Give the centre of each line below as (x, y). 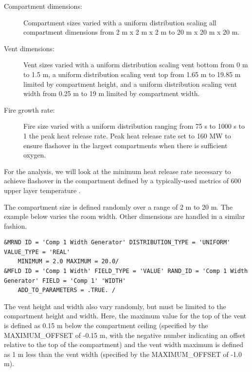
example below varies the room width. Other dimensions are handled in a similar (125, 216)
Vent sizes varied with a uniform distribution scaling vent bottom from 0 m (136, 65)
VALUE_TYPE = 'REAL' (37, 252)
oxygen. (35, 155)
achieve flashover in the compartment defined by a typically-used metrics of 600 (123, 181)
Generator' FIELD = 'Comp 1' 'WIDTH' (65, 281)
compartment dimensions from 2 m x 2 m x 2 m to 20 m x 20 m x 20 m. (132, 32)
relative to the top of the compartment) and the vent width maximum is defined (124, 344)
